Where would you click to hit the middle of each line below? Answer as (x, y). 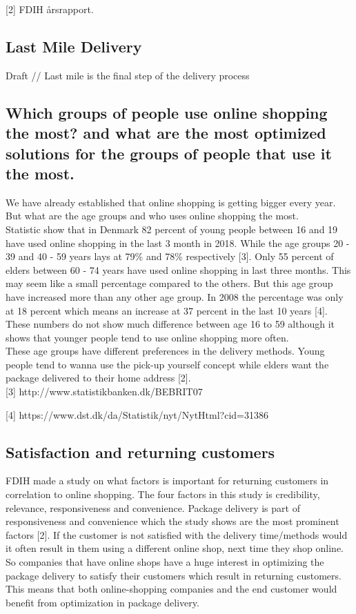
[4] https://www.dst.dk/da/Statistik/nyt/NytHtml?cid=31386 (137, 414)
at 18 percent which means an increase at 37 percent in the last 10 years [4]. (167, 310)
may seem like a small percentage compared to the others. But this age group (169, 283)
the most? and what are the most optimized (166, 133)
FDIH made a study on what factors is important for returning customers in (167, 481)
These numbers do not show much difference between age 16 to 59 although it (170, 324)
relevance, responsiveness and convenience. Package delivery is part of (153, 507)
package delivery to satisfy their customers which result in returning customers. (174, 575)
